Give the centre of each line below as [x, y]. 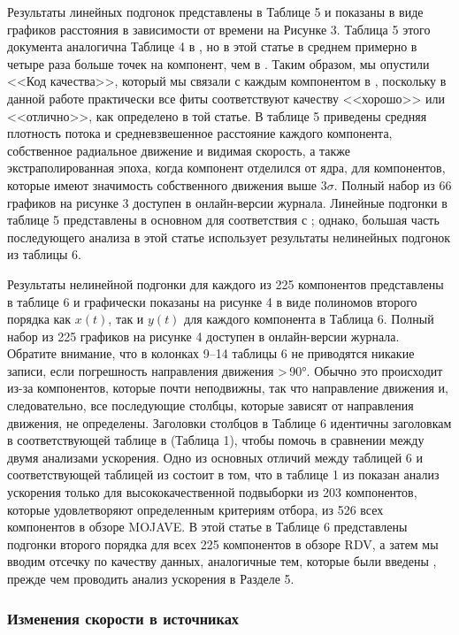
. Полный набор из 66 [393, 184]
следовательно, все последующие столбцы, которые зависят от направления [210, 405]
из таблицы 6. [44, 254]
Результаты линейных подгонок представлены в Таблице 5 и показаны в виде [215, 11]
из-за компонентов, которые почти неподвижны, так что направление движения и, [228, 388]
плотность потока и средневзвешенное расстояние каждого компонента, [200, 133]
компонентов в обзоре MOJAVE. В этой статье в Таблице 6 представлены [207, 527]
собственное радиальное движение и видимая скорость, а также [179, 150]
